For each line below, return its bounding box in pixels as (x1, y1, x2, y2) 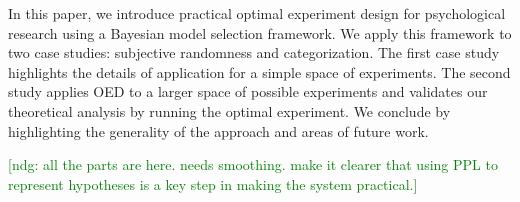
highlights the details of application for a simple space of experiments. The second (8, 61, 511, 82)
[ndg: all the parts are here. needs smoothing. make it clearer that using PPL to (8, 154, 498, 175)
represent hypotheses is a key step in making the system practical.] (8, 173, 418, 194)
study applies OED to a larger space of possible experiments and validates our (8, 81, 488, 102)
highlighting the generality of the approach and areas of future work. (8, 120, 429, 141)
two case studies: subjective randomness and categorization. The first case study (8, 42, 500, 63)
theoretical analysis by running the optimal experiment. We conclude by (8, 100, 451, 121)
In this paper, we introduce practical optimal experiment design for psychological (8, 3, 506, 23)
